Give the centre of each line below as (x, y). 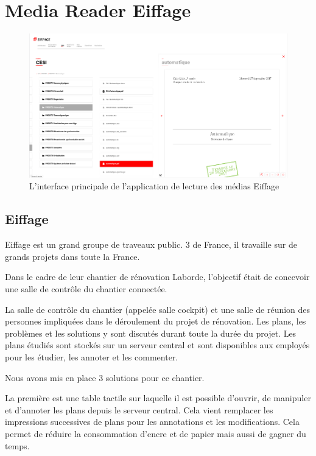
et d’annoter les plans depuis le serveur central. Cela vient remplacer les (139, 409)
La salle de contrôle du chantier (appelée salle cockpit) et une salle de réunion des (158, 309)
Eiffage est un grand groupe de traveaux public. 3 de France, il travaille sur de (151, 244)
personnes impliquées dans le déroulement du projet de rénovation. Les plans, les (156, 321)
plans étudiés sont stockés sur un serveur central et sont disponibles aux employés (157, 345)
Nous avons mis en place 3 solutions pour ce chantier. (105, 377)
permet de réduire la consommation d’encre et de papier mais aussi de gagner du (156, 433)
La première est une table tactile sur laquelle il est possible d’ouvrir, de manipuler (158, 398)
